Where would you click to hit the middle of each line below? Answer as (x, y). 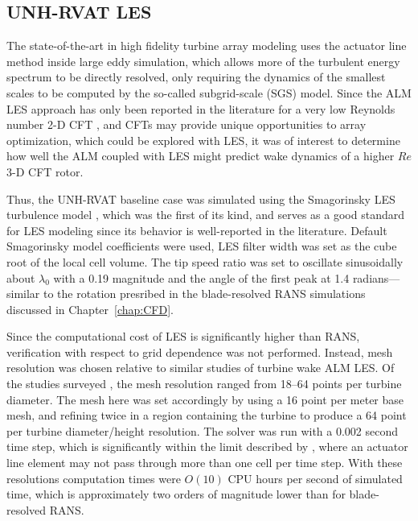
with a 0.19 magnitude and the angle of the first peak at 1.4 (201, 277)
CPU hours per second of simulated (315, 478)
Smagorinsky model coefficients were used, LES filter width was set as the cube (202, 246)
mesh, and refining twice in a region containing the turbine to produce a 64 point (207, 415)
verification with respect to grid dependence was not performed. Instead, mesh (200, 351)
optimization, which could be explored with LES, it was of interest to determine (203, 140)
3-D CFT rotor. (45, 171)
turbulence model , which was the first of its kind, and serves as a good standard (205, 215)
